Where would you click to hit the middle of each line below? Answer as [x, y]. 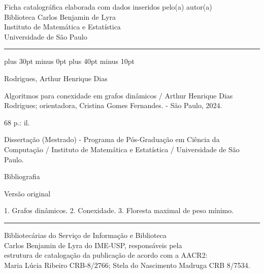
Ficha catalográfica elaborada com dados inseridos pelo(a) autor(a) [108, 7]
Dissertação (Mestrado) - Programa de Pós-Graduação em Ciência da [112, 139]
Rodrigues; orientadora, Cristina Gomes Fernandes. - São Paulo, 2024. [113, 105]
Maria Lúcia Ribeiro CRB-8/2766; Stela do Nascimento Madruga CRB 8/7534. [127, 265]
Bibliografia [22, 176]
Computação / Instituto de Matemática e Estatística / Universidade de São [122, 149]
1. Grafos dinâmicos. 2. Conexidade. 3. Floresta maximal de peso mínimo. [119, 210]
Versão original [27, 193]
